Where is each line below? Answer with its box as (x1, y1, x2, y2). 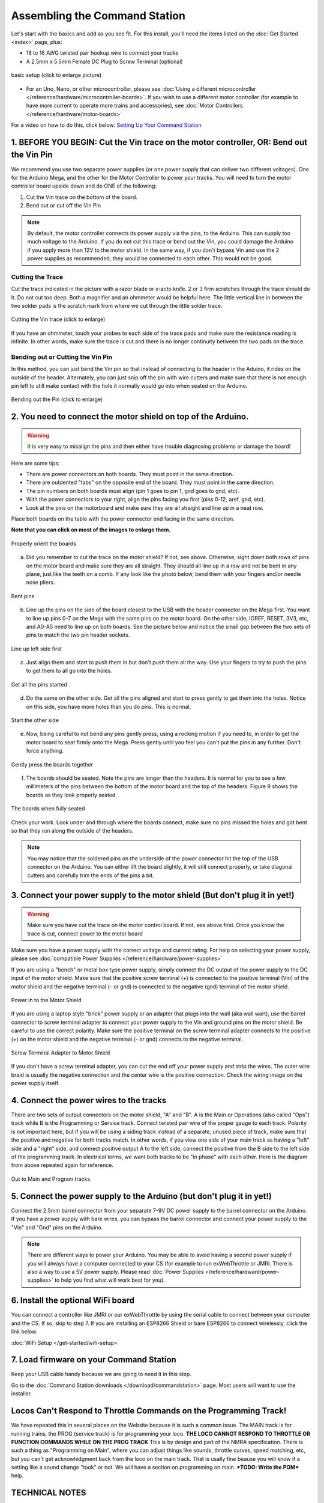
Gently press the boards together (11, 761, 93, 768)
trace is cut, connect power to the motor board (27, 929, 143, 937)
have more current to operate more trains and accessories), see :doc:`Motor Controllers (26, 102, 243, 109)
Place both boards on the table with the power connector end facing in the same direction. (11, 515, 235, 522)
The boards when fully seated (11, 805, 85, 812)
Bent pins (11, 592, 35, 599)
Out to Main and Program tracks (11, 1175, 91, 1183)
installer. (11, 1390, 32, 1397)
